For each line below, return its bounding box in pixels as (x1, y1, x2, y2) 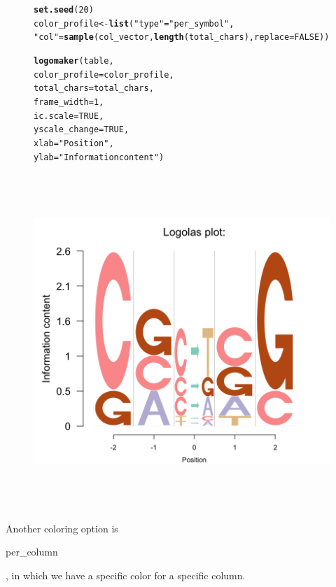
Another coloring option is (6, 521, 118, 535)
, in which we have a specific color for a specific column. (6, 568, 246, 582)
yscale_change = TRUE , (34, 125, 129, 135)
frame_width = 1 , (34, 97, 104, 107)
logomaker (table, (34, 55, 114, 66)
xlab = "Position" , (34, 138, 114, 148)
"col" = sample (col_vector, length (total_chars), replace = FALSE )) (34, 32, 330, 43)
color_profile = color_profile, (34, 69, 174, 80)
